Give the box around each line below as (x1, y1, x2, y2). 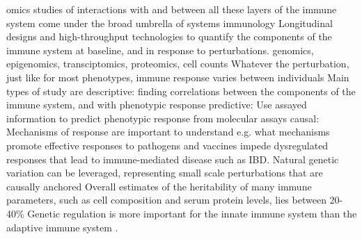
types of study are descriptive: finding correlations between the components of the (6, 83, 356, 98)
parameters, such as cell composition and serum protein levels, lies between (6, 192, 326, 207)
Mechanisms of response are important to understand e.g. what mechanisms (6, 124, 330, 139)
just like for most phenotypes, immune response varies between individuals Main (6, 69, 349, 84)
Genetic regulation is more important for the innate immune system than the (27, 206, 357, 220)
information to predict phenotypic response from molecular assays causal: (6, 110, 320, 125)
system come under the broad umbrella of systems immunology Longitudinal (6, 15, 333, 30)
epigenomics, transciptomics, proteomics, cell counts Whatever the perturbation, (6, 56, 349, 71)
